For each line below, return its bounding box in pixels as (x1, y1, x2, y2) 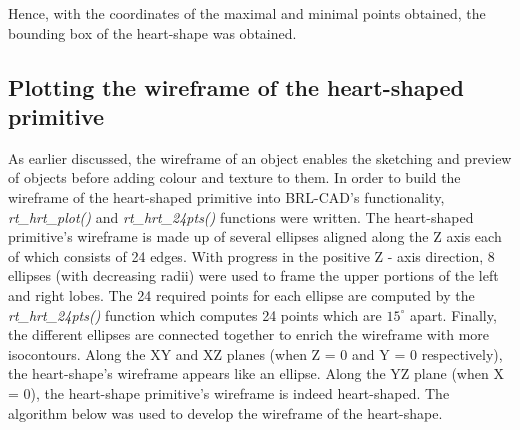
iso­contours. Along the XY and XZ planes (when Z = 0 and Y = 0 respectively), (8, 343, 503, 364)
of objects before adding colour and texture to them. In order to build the (8, 167, 461, 188)
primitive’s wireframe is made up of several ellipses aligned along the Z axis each (8, 226, 502, 247)
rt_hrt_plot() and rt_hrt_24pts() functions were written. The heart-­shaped (8, 206, 474, 227)
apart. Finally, (409, 304, 497, 325)
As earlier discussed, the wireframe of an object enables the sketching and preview (8, 147, 512, 168)
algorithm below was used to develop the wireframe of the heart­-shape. (8, 402, 443, 423)
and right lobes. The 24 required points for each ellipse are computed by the (8, 284, 475, 305)
